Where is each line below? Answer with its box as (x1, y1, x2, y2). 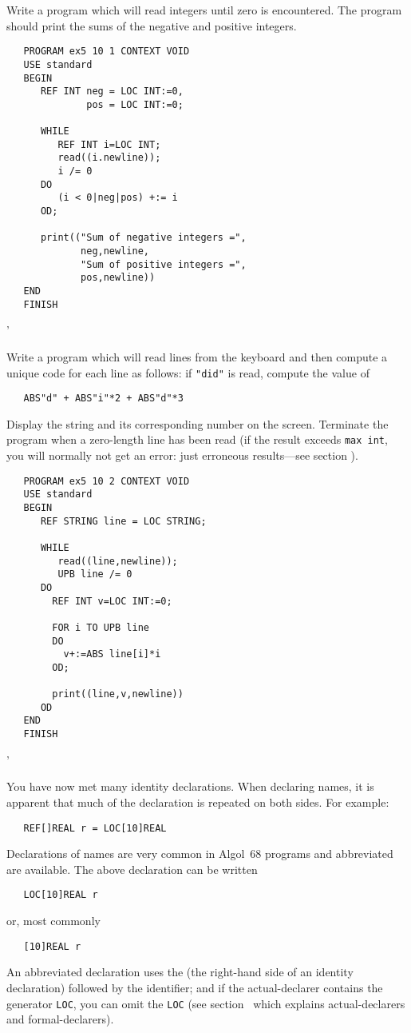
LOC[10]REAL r (23, 889, 98, 901)
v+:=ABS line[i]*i (63, 648, 161, 660)
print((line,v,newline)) (52, 688, 184, 700)
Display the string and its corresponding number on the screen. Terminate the (6, 415, 389, 432)
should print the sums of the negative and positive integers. (6, 17, 297, 34)
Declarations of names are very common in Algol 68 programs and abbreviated (6, 845, 393, 862)
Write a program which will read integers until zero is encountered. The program (6, 2, 402, 18)
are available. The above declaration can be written (6, 860, 258, 877)
